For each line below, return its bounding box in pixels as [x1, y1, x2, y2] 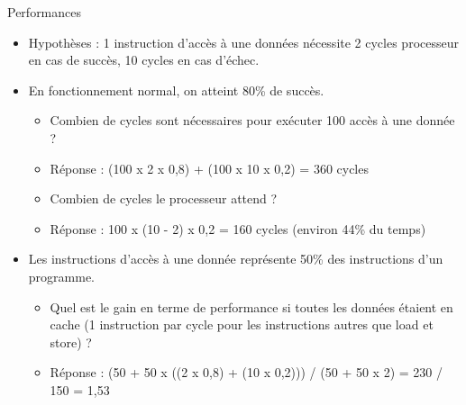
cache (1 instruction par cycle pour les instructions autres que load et [50, 315, 434, 334]
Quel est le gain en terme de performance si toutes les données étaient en [50, 297, 453, 316]
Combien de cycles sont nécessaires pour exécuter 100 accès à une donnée [50, 111, 455, 130]
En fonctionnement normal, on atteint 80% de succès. [28, 80, 324, 99]
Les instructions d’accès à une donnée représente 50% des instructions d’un [28, 249, 443, 268]
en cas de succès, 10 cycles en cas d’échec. [28, 50, 260, 69]
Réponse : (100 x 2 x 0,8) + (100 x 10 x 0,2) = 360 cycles [50, 158, 369, 177]
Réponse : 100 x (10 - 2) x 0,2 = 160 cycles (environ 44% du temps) [50, 219, 426, 238]
